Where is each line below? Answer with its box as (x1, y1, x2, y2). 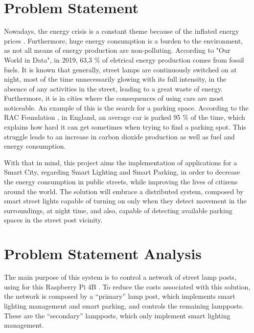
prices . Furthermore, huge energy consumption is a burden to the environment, (4, 35, 243, 45)
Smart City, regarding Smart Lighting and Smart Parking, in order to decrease (4, 167, 240, 177)
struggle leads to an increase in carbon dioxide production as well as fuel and (4, 131, 235, 141)
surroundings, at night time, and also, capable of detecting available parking (4, 205, 232, 215)
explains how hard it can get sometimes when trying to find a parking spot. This (4, 122, 246, 132)
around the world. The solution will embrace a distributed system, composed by (4, 186, 244, 196)
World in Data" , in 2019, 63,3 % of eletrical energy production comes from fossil (4, 54, 244, 65)
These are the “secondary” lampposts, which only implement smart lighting (4, 310, 231, 320)
